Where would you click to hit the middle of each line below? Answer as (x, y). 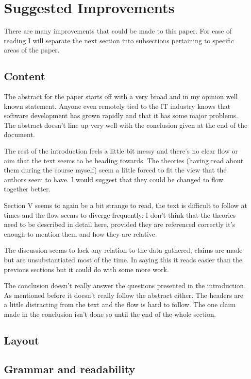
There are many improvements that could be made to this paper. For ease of (118, 31)
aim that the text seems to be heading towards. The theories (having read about (124, 160)
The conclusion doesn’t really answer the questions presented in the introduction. (125, 285)
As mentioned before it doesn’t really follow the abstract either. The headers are (124, 295)
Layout (22, 340)
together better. (27, 189)
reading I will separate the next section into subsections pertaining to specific (119, 40)
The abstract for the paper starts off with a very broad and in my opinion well (121, 96)
